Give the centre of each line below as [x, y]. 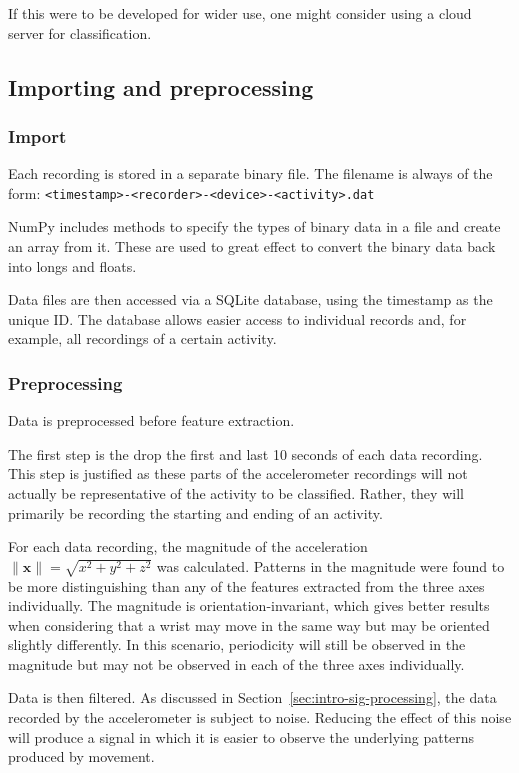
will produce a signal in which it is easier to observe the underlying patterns [241, 736]
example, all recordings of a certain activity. [142, 338]
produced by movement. [81, 756]
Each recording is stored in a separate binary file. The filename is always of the [250, 173]
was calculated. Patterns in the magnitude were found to [330, 565]
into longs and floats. [72, 265]
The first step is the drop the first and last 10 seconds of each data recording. [245, 453]
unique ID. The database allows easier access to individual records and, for [237, 318]
